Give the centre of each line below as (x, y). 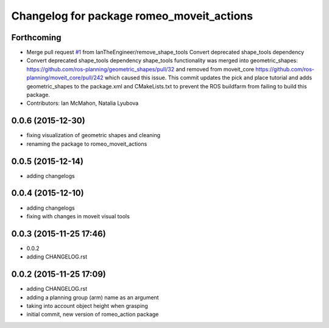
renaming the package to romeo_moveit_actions (87, 144)
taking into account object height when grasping (87, 305)
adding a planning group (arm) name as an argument (93, 297)
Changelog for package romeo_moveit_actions (132, 16)
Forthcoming (36, 37)
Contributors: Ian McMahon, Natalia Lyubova (83, 103)
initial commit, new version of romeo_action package (93, 315)
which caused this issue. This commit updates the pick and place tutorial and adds (208, 78)
